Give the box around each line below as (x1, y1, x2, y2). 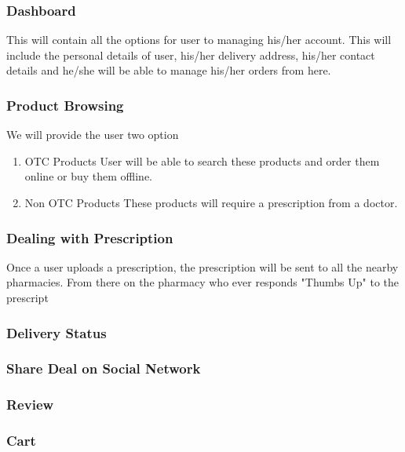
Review (6, 395, 54, 414)
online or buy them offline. (24, 168, 153, 184)
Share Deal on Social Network (6, 359, 201, 378)
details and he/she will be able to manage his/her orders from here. (6, 62, 331, 78)
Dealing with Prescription (6, 228, 173, 247)
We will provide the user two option (6, 126, 179, 143)
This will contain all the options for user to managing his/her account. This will (6, 31, 392, 48)
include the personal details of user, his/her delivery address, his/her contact (6, 46, 375, 63)
